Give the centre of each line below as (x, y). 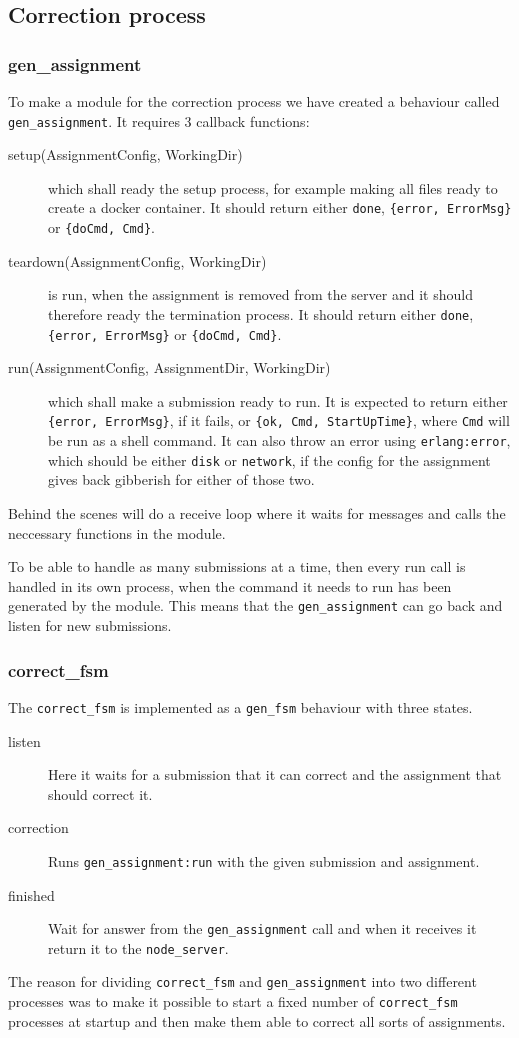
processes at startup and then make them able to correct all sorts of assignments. (257, 1020)
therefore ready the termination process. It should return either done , (261, 313)
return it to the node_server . (138, 947)
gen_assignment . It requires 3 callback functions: (159, 120)
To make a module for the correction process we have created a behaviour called (254, 101)
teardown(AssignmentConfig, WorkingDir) (137, 260)
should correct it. (100, 793)
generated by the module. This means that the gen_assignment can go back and (255, 605)
